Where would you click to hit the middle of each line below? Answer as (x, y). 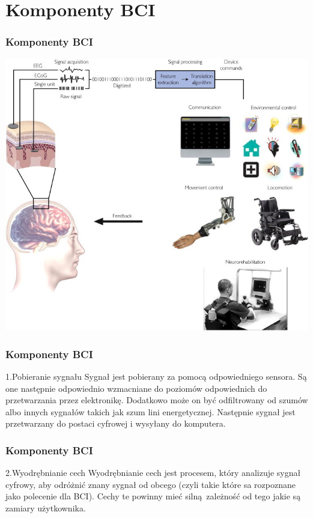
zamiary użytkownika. (46, 507)
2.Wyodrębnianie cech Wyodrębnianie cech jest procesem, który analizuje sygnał (153, 473)
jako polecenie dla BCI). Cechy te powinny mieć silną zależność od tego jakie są (153, 496)
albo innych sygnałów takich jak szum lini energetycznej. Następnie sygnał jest (150, 411)
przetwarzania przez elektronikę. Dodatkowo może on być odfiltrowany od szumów (157, 400)
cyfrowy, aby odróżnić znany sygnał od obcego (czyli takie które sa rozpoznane (150, 484)
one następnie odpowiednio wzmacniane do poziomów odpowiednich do (136, 388)
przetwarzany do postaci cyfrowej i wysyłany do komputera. (116, 423)
